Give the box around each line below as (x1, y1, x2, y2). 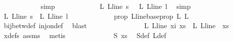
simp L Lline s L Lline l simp (40, 1, 191, 11)
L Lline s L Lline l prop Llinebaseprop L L (3, 10, 189, 21)
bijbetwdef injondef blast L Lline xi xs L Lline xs (3, 20, 229, 31)
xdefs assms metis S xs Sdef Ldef (3, 30, 166, 40)
